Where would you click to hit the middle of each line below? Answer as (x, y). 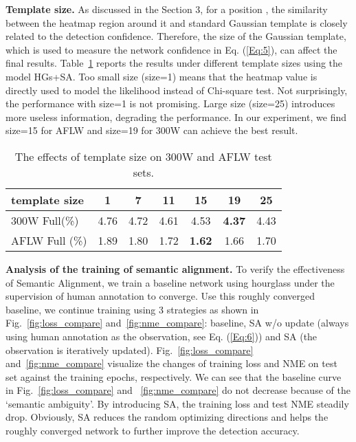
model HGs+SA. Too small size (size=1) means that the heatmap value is (162, 76)
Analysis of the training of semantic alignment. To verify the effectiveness (175, 268)
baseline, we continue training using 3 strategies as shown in (132, 309)
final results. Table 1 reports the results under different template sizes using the (174, 63)
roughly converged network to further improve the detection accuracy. (153, 431)
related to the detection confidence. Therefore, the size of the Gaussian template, (176, 36)
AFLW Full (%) (49, 240)
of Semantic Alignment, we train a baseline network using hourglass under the (170, 282)
